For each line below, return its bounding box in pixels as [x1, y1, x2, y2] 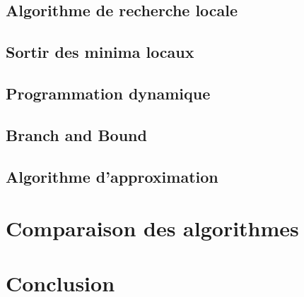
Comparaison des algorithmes [6, 214, 299, 243]
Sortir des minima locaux [6, 41, 194, 63]
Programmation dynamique [6, 82, 211, 104]
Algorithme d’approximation [6, 165, 218, 187]
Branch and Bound [6, 123, 147, 145]
